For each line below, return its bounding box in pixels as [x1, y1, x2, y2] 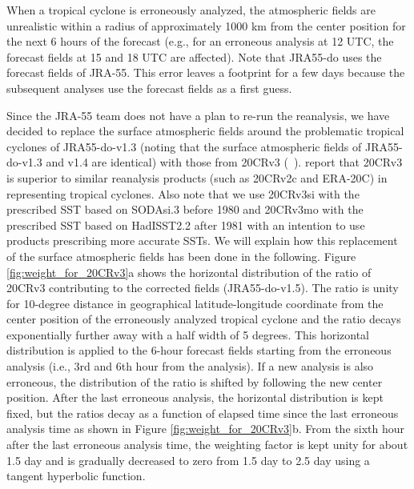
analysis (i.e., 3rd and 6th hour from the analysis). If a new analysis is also [6, 358, 374, 375]
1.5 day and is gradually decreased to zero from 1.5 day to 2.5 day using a [6, 451, 370, 468]
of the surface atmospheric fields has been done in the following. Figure [6, 247, 356, 264]
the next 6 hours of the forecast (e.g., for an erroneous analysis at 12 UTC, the [6, 33, 394, 50]
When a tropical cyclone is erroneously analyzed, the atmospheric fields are [6, 2, 376, 18]
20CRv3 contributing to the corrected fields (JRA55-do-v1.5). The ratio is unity [6, 279, 399, 296]
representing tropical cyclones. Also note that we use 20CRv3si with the [6, 185, 360, 202]
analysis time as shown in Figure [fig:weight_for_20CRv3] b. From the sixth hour [6, 420, 405, 437]
